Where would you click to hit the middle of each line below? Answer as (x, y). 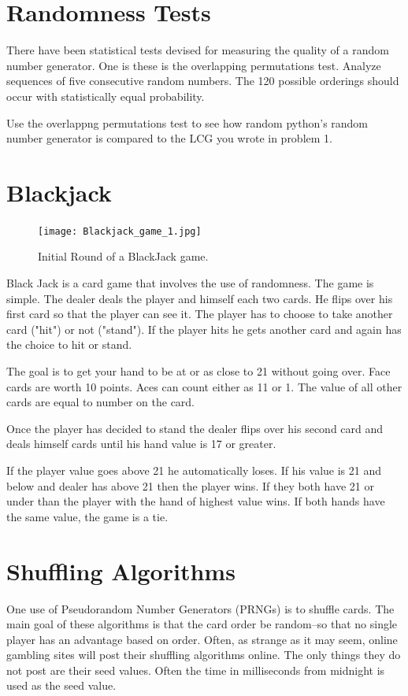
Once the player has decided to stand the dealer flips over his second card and (195, 428)
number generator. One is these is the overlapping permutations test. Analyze (194, 65)
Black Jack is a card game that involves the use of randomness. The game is (190, 283)
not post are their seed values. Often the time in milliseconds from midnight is (196, 670)
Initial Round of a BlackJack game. (123, 256)
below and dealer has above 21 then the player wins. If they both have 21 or (190, 485)
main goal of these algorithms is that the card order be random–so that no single (202, 624)
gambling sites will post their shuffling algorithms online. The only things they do (204, 655)
